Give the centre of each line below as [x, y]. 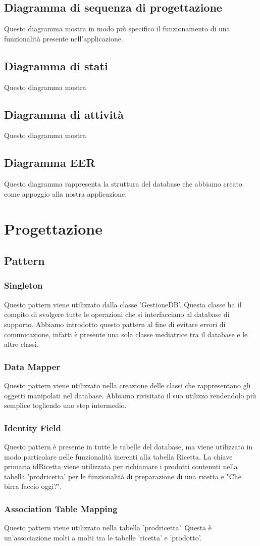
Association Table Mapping [61, 508]
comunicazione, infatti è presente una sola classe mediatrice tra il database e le [126, 334]
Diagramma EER [50, 163]
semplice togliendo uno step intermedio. [65, 405]
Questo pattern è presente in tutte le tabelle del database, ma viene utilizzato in [128, 446]
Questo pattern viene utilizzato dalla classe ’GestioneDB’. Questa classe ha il [123, 304]
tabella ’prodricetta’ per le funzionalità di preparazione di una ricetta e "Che [123, 476]
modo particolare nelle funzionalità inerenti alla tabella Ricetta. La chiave [118, 456]
